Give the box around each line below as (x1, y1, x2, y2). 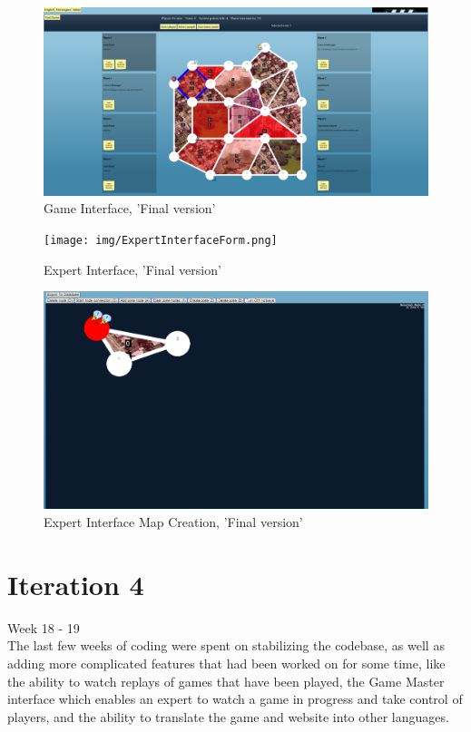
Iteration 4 (7, 565, 144, 602)
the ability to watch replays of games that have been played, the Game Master (7, 671, 445, 690)
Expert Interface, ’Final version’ (44, 259, 221, 278)
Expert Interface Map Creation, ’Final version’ (44, 512, 303, 532)
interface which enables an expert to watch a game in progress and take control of (7, 689, 463, 708)
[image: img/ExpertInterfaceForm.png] (44, 234, 278, 248)
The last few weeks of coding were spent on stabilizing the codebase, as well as (7, 636, 445, 655)
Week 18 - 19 (7, 618, 80, 637)
